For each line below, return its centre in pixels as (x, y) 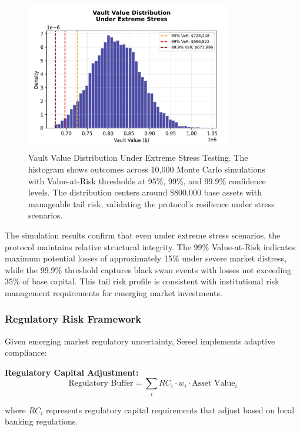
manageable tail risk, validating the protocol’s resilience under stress (151, 203)
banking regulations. (41, 421)
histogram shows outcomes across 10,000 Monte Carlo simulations (147, 169)
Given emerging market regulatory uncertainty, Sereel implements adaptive (140, 341)
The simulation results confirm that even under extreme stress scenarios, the (143, 235)
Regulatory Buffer (101, 384)
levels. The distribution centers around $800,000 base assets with (145, 192)
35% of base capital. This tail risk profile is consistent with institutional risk (142, 281)
